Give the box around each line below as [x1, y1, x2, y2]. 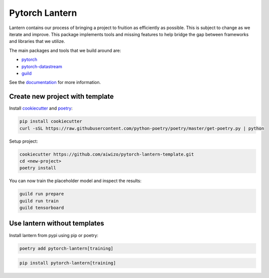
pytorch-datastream [21, 63, 63, 69]
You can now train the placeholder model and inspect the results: [9, 178, 142, 184]
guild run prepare [19, 191, 64, 197]
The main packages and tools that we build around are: [9, 47, 121, 53]
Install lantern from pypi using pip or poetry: [9, 232, 99, 238]
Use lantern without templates [9, 219, 105, 228]
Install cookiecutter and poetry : [9, 105, 73, 111]
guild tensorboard [19, 205, 64, 211]
